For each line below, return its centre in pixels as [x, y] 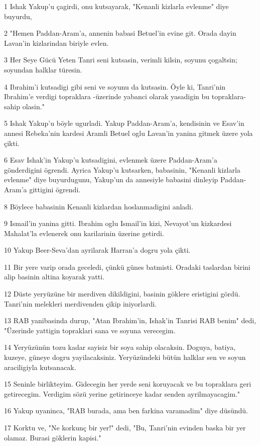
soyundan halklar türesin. [43, 69]
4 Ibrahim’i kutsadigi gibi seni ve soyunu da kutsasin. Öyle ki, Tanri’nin [115, 86]
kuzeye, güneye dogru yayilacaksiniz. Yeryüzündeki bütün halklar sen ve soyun [125, 357]
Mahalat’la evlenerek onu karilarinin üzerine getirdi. [84, 233]
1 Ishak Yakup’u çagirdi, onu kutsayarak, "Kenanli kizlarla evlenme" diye [116, 6]
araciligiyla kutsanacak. [40, 367]
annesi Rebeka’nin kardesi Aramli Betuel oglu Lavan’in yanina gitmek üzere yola [128, 133]
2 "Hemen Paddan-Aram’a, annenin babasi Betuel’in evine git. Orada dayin [120, 33]
